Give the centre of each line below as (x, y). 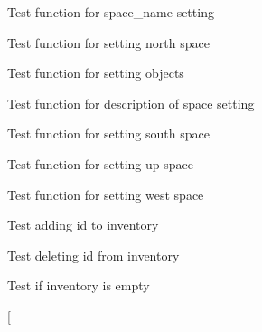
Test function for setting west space (106, 194)
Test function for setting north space (108, 42)
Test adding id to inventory (83, 225)
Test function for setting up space (100, 163)
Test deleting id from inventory (94, 255)
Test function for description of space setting (131, 103)
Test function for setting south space (108, 133)
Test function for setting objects (96, 73)
